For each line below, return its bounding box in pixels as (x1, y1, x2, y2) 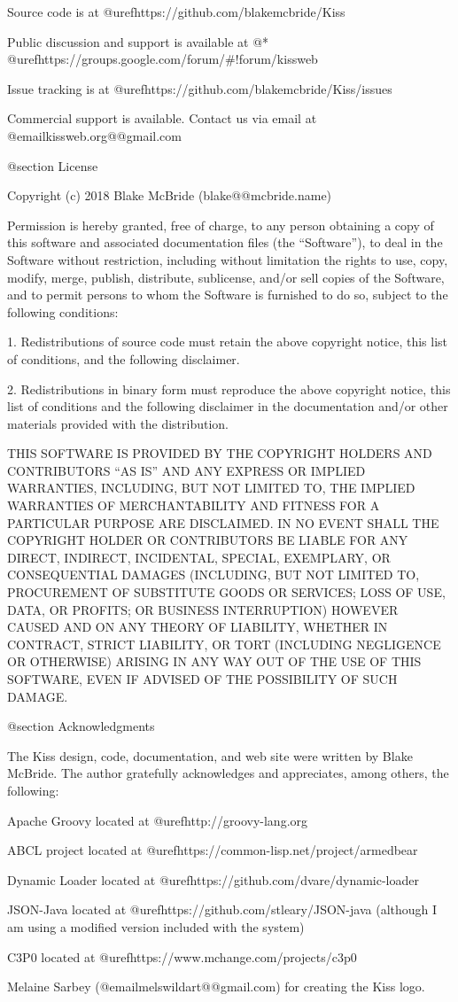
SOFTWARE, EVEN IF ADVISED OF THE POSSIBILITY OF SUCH (7, 670, 398, 687)
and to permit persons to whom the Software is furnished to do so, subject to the (7, 285, 448, 304)
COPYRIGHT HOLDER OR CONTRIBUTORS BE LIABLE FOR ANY (7, 531, 408, 549)
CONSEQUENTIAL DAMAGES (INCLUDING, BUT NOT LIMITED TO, (7, 565, 420, 584)
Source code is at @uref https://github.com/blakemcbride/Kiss (7, 3, 345, 20)
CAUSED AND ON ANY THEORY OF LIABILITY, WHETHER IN (7, 618, 388, 636)
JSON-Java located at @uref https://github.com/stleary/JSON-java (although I (7, 900, 438, 919)
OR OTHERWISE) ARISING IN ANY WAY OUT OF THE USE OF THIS (7, 652, 422, 671)
